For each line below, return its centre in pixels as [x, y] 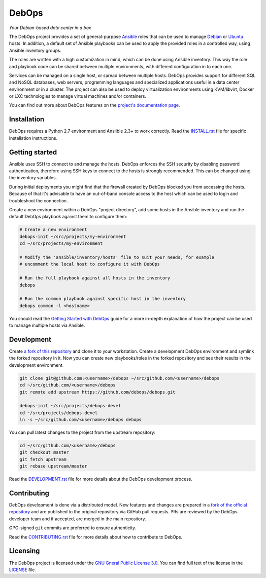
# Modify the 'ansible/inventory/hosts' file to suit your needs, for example [117, 257]
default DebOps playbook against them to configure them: [68, 217]
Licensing [25, 551]
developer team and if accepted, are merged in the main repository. [78, 519]
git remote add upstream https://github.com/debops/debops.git [98, 392]
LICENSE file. [23, 570]
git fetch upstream [43, 459]
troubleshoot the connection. [39, 200]
